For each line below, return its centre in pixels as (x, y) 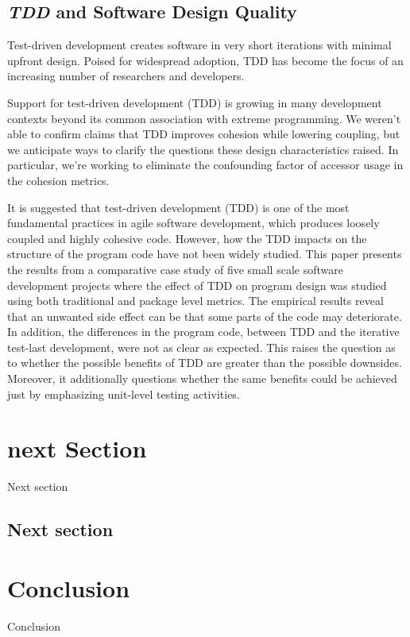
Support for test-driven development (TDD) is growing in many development (195, 102)
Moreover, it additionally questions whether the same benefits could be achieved (202, 378)
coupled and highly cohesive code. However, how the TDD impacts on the (187, 238)
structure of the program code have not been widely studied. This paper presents (205, 254)
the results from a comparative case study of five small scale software (175, 269)
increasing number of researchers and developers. (126, 76)
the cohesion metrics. (58, 180)
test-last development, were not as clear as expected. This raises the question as (201, 347)
